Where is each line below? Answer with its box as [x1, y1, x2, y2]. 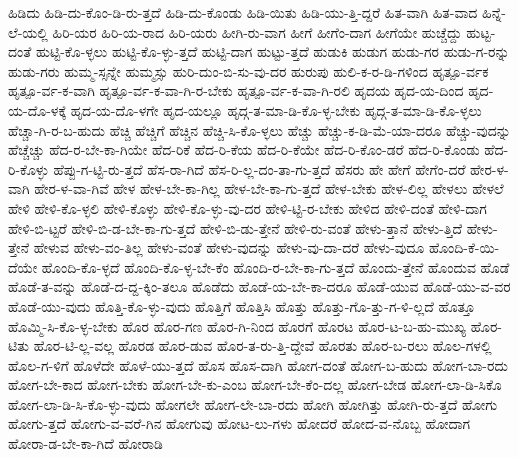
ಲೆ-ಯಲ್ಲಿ [8, 21, 48, 42]
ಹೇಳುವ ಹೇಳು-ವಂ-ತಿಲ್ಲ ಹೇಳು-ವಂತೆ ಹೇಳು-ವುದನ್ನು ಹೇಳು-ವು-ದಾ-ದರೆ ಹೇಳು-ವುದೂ [33, 237, 425, 258]
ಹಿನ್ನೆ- [482, 2, 507, 22]
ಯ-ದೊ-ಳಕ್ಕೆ [8, 99, 67, 120]
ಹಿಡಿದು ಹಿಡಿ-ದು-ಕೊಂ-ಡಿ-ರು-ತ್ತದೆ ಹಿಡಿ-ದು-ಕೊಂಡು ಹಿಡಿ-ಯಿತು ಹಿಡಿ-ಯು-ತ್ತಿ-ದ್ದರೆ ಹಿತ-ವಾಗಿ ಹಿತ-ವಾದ [8, 2, 478, 22]
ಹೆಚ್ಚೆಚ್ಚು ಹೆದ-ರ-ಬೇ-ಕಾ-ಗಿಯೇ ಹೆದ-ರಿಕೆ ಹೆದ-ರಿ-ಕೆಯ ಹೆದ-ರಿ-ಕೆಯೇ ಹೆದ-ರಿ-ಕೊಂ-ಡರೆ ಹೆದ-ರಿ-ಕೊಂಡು [8, 139, 480, 160]
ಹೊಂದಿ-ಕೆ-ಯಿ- [428, 237, 500, 258]
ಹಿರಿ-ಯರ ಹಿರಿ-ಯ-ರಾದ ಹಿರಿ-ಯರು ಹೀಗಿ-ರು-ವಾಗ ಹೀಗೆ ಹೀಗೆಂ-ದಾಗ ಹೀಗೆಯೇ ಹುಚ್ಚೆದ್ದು [52, 21, 462, 42]
